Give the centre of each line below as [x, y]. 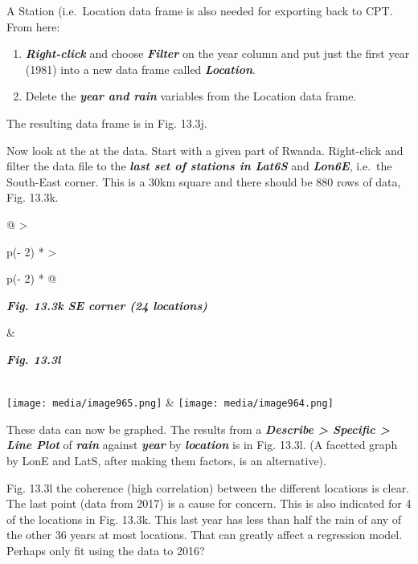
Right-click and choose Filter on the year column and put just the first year [217, 53]
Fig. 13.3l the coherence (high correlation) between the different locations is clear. [208, 487]
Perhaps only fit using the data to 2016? [106, 550]
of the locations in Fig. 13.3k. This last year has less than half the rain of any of [204, 519]
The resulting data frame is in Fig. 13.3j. [107, 123]
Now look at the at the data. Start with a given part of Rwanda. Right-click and [205, 150]
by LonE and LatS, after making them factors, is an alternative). [166, 460]
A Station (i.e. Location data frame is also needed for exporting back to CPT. [200, 10]
